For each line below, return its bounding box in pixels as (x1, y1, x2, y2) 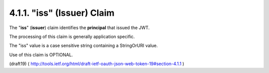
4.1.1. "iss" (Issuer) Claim (9, 7, 115, 18)
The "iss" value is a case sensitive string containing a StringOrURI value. (9, 42, 158, 49)
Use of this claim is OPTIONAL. (9, 52, 73, 58)
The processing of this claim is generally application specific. (9, 34, 135, 39)
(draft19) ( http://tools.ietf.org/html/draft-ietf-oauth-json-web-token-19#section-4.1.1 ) (9, 61, 184, 67)
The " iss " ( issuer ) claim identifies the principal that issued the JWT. (9, 25, 150, 31)
